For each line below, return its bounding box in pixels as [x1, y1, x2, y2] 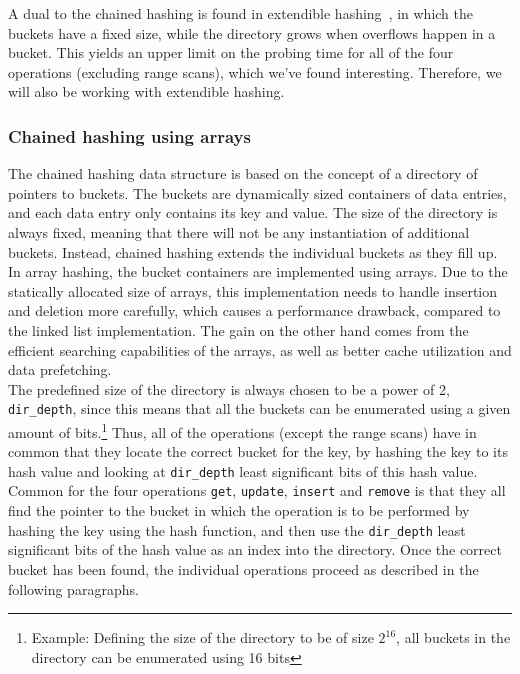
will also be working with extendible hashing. [8, 81, 285, 102]
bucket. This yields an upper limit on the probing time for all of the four [8, 42, 454, 63]
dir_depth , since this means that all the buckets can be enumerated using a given [8, 398, 511, 419]
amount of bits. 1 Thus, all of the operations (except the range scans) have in [8, 418, 477, 442]
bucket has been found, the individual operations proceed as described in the [8, 558, 479, 579]
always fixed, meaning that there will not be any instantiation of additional [8, 221, 470, 242]
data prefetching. [8, 359, 112, 380]
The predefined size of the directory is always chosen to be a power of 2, [8, 378, 450, 399]
